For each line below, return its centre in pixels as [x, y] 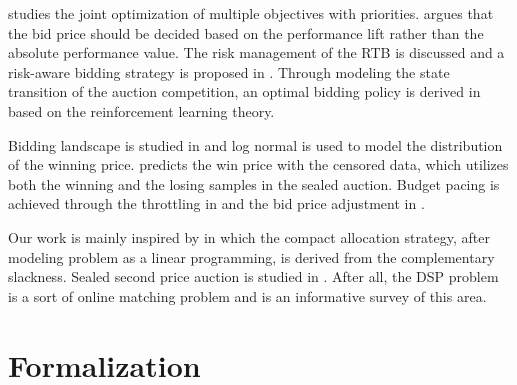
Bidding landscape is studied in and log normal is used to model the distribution [255, 144]
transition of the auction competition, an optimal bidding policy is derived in [244, 91]
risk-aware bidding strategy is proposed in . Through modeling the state [229, 71]
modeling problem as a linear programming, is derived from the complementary [251, 256]
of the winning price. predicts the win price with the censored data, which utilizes [258, 164]
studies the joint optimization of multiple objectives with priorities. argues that [251, 13]
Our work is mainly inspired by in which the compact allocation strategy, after [249, 236]
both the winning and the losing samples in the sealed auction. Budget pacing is [254, 183]
